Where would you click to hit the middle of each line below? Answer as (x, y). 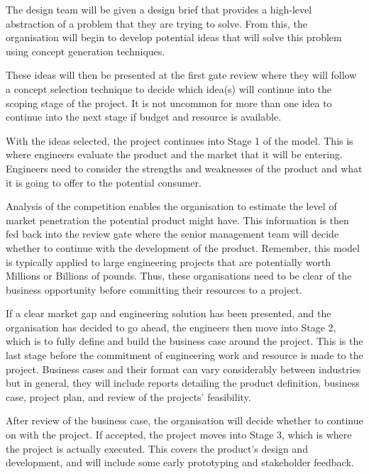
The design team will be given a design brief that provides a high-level (159, 9)
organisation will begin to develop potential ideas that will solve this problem (174, 37)
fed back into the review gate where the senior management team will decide (172, 234)
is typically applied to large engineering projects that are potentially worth (169, 261)
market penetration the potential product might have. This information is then (177, 220)
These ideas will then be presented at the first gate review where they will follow (181, 75)
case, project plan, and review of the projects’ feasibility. (128, 396)
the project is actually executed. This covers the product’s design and (157, 448)
